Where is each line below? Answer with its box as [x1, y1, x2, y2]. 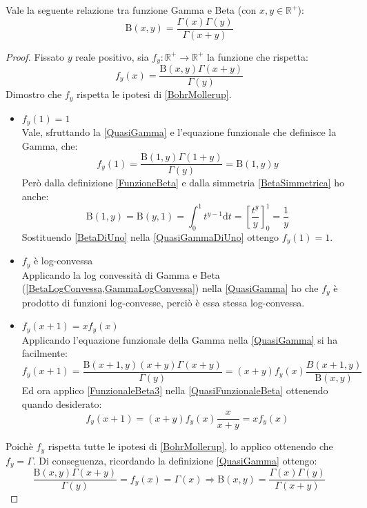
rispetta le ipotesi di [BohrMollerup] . [76, 87, 232, 101]
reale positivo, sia [75, 49, 149, 63]
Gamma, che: [21, 138, 78, 153]
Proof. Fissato [6, 49, 65, 63]
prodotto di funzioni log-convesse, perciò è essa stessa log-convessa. [21, 295, 305, 309]
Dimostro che [6, 87, 62, 101]
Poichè [6, 439, 33, 453]
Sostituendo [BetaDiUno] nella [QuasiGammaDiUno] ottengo [21, 229, 279, 244]
